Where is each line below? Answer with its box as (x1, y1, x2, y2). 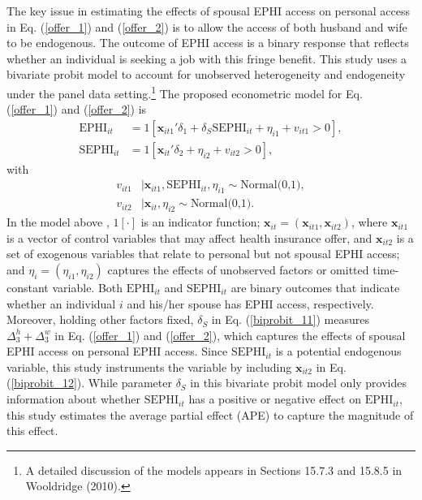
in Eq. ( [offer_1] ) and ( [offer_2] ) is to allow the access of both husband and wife (6, 18, 407, 35)
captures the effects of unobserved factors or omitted (107, 261, 369, 278)
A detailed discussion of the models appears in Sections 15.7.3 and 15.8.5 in (25, 461, 403, 478)
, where (351, 213, 388, 231)
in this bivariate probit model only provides (190, 374, 407, 391)
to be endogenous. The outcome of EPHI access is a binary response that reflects (6, 34, 409, 51)
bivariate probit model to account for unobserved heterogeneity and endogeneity (6, 66, 406, 83)
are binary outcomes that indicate (230, 278, 400, 295)
